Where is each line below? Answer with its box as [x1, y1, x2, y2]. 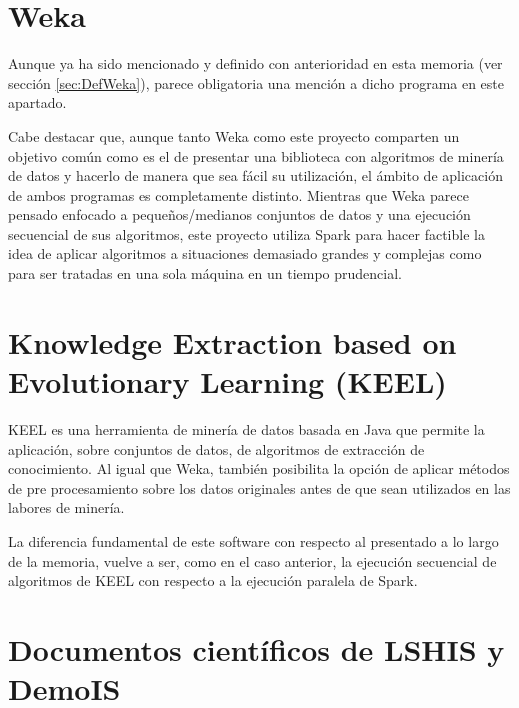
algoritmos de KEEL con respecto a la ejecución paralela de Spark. [8, 570, 418, 591]
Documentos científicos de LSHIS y [8, 628, 505, 669]
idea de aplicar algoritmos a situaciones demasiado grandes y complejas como [8, 243, 482, 264]
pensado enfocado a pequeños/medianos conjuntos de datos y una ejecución [8, 204, 471, 225]
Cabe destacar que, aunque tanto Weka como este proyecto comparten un [8, 125, 460, 146]
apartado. [8, 92, 67, 113]
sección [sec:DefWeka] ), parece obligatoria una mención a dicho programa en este [8, 72, 505, 93]
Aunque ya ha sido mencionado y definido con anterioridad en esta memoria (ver [8, 53, 503, 74]
